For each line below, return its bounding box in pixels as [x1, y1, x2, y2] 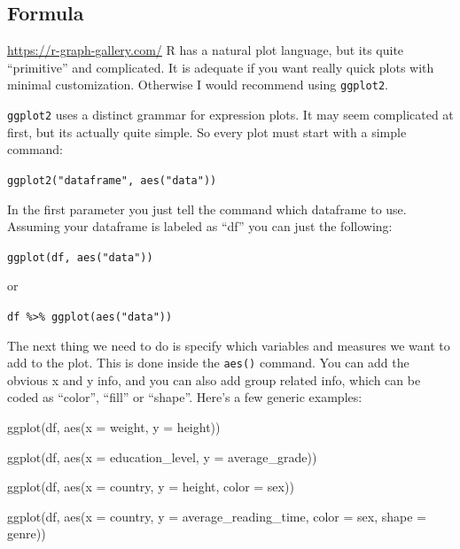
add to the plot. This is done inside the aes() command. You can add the [7, 353, 409, 372]
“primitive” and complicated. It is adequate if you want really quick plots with [7, 58, 434, 76]
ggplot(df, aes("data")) [7, 251, 153, 264]
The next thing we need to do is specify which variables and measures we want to [7, 336, 450, 354]
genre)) [7, 524, 46, 543]
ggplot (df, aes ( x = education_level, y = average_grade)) [7, 447, 317, 466]
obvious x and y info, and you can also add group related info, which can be [7, 370, 421, 389]
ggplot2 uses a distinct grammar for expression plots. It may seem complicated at [7, 105, 454, 124]
